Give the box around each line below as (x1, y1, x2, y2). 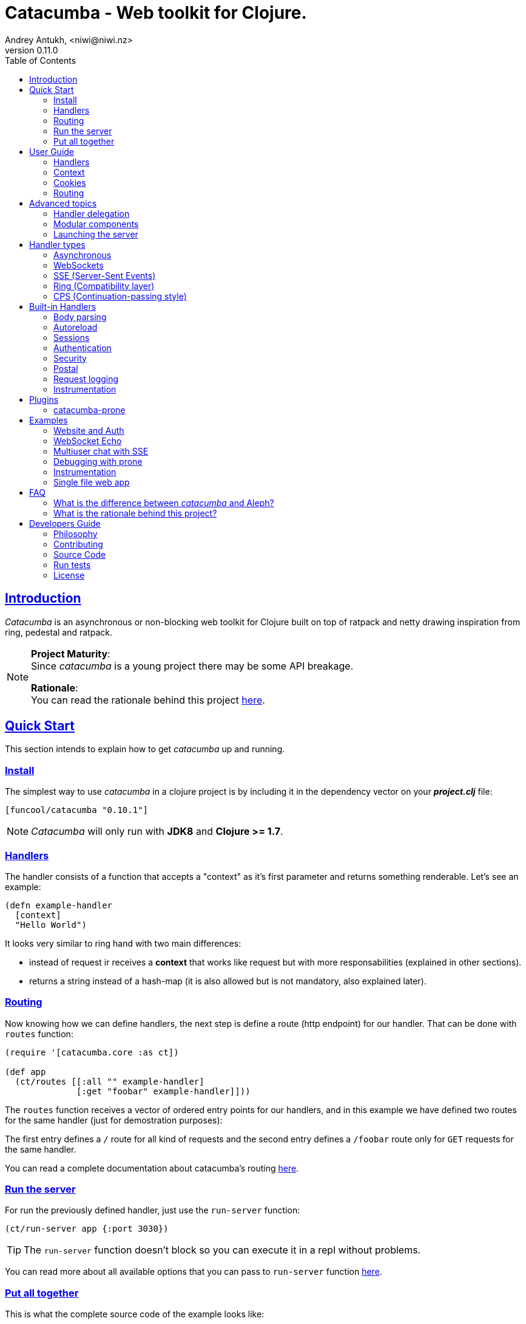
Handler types (29, 239, 86, 250)
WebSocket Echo (53, 435, 122, 446)
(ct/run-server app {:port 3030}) (5, 1224, 169, 1234)
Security (53, 352, 87, 363)
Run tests (53, 559, 91, 570)
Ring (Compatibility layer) (53, 280, 155, 291)
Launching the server (53, 228, 138, 239)
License (53, 569, 85, 580)
